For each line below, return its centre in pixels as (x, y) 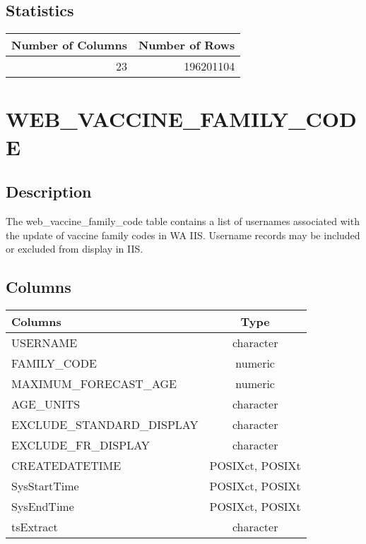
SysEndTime (43, 506)
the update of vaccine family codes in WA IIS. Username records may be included (183, 235)
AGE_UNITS (46, 404)
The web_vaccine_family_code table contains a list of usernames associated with (183, 220)
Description (49, 192)
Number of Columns (69, 45)
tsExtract (35, 526)
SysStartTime (45, 485)
